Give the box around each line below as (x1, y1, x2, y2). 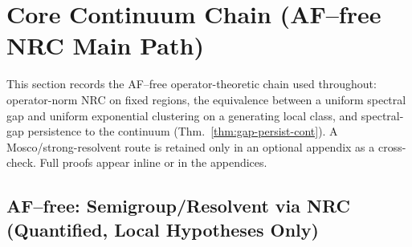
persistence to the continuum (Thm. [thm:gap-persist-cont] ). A (27, 123, 338, 140)
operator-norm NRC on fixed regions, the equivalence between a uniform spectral (6, 91, 406, 107)
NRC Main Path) (6, 29, 204, 62)
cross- (377, 138, 406, 155)
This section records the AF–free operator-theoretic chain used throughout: (6, 75, 377, 92)
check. (6, 154, 36, 171)
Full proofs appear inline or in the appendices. (39, 154, 267, 171)
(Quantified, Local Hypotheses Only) (6, 217, 319, 241)
